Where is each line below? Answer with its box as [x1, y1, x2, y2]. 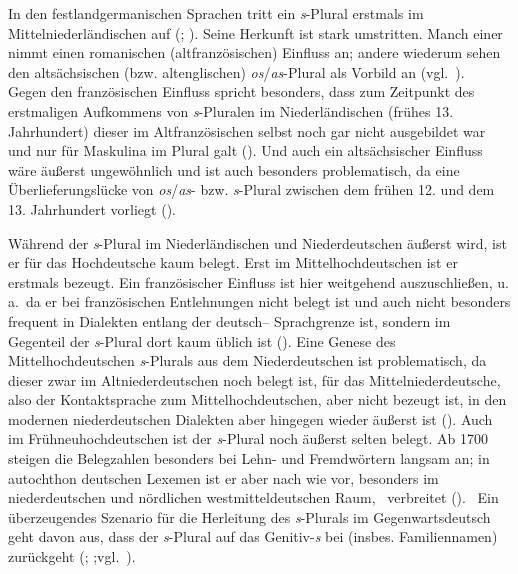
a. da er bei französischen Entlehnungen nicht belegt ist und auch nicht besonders [8, 291, 511, 312]
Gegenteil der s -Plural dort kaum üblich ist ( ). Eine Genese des [8, 330, 396, 351]
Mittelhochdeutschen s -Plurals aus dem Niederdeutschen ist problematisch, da [8, 350, 487, 371]
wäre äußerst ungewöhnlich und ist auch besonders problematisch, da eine [8, 159, 460, 180]
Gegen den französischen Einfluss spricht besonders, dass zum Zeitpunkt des [8, 81, 475, 102]
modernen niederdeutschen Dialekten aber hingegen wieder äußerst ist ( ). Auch [8, 408, 493, 429]
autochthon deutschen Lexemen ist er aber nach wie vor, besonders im [8, 467, 439, 488]
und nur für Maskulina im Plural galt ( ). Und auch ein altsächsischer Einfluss [8, 140, 483, 161]
